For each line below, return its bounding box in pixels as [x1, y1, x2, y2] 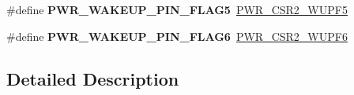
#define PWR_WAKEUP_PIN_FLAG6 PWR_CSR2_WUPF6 [6, 27, 348, 44]
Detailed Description [6, 66, 179, 90]
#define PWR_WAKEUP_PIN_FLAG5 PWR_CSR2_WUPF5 [6, 2, 348, 17]
